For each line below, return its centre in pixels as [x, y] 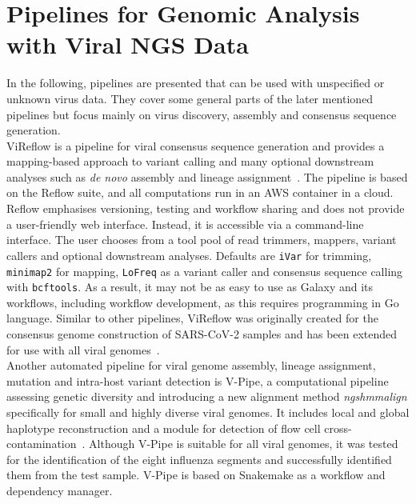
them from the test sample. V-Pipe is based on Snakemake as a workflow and [196, 475]
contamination [42, 444]
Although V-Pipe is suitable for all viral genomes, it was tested [244, 444]
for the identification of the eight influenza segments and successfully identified [199, 459]
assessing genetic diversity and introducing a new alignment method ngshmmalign [207, 396]
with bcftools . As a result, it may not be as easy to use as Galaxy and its [190, 287]
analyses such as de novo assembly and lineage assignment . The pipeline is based [207, 176]
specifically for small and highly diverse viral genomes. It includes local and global [208, 412]
